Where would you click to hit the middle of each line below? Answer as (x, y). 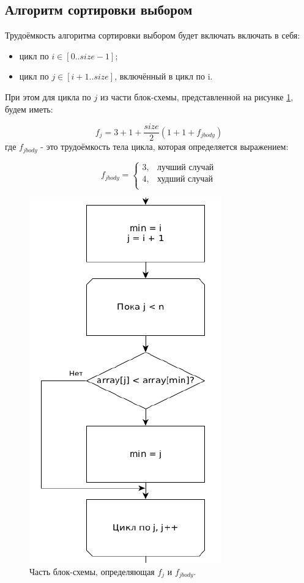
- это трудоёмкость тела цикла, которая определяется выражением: (165, 147)
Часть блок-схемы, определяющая (92, 571)
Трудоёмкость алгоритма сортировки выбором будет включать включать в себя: (153, 35)
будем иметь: (29, 109)
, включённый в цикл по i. (164, 76)
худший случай (185, 179)
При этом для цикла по (48, 96)
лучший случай (185, 167)
